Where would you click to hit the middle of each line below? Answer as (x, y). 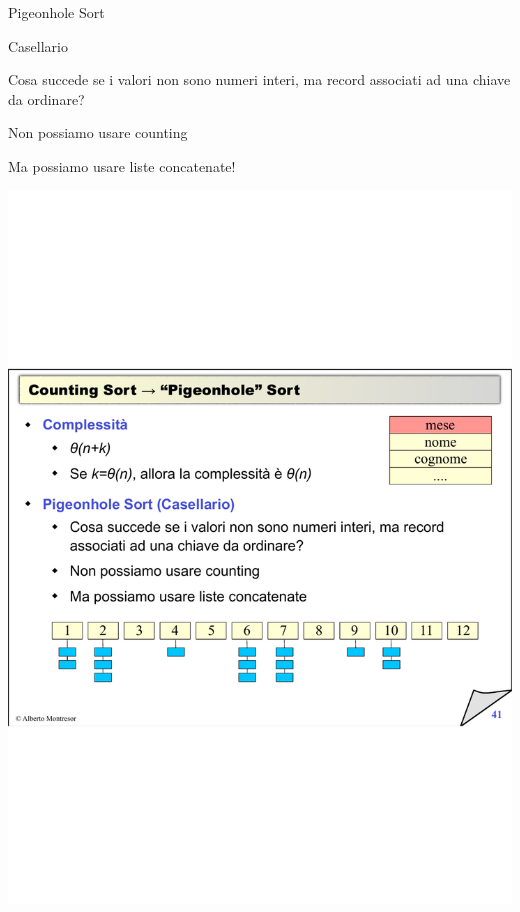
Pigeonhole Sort (56, 12)
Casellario (38, 45)
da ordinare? (46, 98)
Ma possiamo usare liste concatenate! (122, 165)
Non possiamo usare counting (98, 132)
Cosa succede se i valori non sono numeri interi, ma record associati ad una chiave (259, 79)
